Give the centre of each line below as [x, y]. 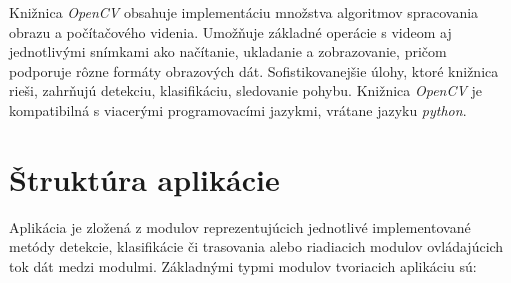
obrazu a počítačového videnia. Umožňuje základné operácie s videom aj [230, 31]
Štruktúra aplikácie [144, 178]
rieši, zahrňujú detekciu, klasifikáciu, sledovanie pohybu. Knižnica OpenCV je [246, 90]
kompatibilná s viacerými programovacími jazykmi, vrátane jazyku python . [238, 109]
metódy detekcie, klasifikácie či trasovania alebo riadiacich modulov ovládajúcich [256, 246]
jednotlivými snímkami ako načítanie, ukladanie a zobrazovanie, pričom [228, 51]
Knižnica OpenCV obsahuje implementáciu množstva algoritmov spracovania [244, 12]
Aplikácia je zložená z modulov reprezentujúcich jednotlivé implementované [240, 226]
